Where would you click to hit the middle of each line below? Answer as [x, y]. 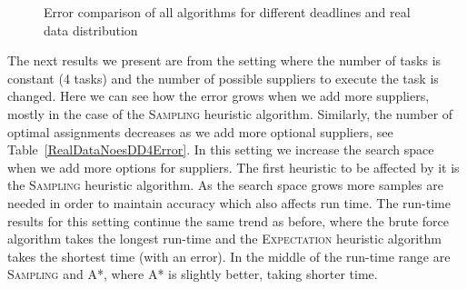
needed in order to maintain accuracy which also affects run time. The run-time [229, 202]
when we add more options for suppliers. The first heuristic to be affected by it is [233, 167]
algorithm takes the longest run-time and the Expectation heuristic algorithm [225, 239]
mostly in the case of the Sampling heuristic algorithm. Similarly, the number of [230, 113]
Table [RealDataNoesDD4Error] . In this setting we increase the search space [221, 149]
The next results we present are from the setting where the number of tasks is [224, 60]
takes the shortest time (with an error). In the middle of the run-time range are [229, 256]
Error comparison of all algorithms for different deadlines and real [227, 12]
